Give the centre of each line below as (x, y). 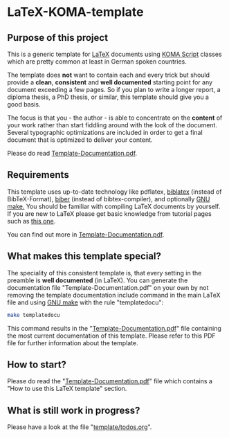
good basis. (24, 104)
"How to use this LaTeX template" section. (67, 389)
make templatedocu (34, 315)
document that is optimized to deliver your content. (80, 140)
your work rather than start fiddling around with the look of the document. (112, 125)
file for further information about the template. (73, 343)
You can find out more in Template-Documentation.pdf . (86, 234)
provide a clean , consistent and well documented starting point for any (110, 82)
